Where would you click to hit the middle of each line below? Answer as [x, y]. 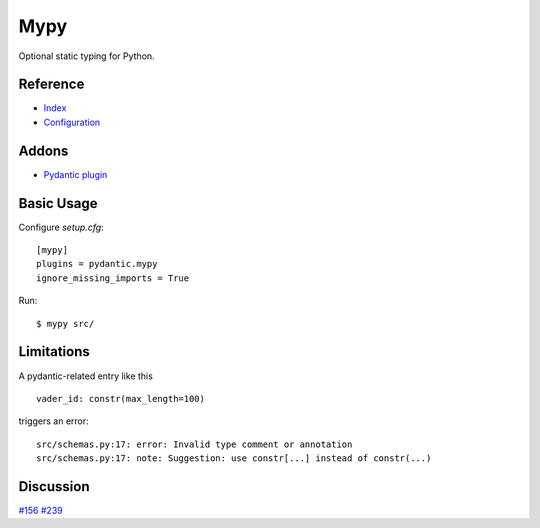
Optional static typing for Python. [86, 56]
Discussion [54, 486]
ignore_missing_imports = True [113, 278]
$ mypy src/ [65, 323]
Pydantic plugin [75, 174]
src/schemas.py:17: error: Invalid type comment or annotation [194, 444]
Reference [51, 84]
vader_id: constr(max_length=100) [120, 398]
